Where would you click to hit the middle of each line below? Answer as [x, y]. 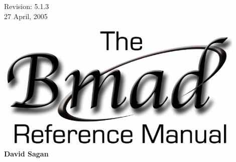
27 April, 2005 [26, 16]
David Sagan [26, 153]
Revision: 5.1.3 [27, 6]
